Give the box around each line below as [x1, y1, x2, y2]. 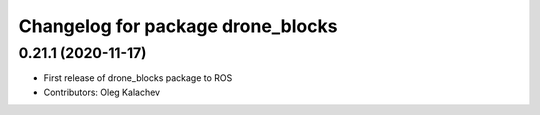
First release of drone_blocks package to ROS [43, 72, 233, 84]
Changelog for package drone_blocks [18, 15, 338, 37]
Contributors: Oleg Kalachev [43, 86, 160, 98]
